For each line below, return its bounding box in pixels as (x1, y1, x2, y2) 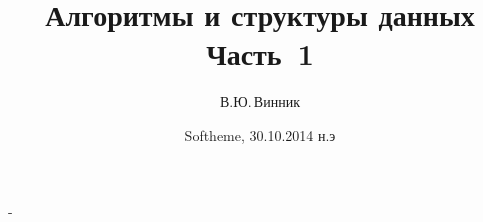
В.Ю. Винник (220, 91, 300, 112)
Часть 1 (206, 33, 314, 74)
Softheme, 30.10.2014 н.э (184, 124, 336, 145)
